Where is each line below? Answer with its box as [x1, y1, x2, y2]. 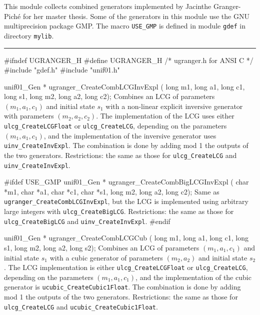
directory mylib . [4, 30, 54, 40]
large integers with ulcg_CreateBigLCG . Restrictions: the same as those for [4, 206, 234, 216]
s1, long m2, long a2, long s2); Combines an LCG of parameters [4, 242, 199, 253]
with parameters [4, 110, 54, 121]
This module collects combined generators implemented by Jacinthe [4, 1, 211, 11]
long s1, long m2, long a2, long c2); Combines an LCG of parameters [4, 91, 215, 101]
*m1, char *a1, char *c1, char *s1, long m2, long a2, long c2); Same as [4, 186, 219, 196]
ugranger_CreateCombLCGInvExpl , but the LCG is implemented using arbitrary [4, 196, 248, 206]
